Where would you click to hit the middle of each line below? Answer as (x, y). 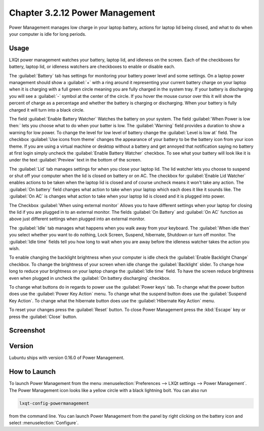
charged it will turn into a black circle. (47, 110)
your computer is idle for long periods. (48, 34)
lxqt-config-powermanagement (54, 403)
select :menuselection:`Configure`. (44, 423)
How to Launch (33, 372)
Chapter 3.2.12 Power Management (82, 13)
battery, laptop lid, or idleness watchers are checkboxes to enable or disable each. (92, 67)
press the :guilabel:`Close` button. (43, 317)
